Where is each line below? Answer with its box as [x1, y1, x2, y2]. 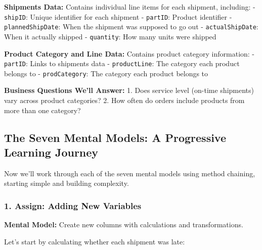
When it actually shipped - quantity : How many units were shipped [4, 31, 216, 41]
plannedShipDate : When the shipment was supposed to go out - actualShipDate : [4, 21, 258, 32]
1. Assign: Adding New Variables [4, 199, 142, 212]
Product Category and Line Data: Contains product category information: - [4, 48, 255, 59]
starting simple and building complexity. [4, 178, 129, 188]
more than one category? [4, 105, 81, 115]
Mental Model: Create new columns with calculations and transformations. [4, 219, 243, 230]
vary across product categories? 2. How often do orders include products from [4, 95, 245, 106]
